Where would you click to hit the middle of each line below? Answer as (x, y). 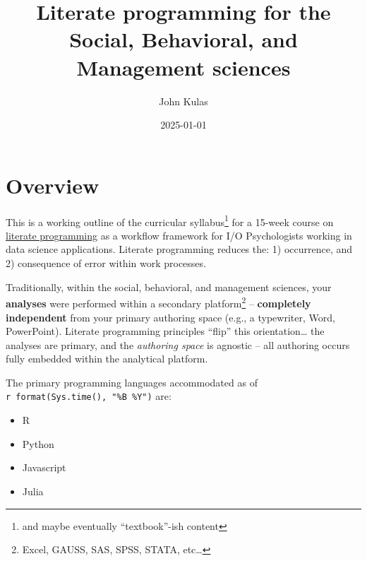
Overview (53, 185)
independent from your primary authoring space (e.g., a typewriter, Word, (170, 317)
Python (38, 443)
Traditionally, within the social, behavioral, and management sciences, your (169, 287)
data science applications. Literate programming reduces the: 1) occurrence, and (179, 249)
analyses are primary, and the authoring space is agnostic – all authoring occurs (178, 344)
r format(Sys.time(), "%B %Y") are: (89, 396)
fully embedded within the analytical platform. (107, 359)
